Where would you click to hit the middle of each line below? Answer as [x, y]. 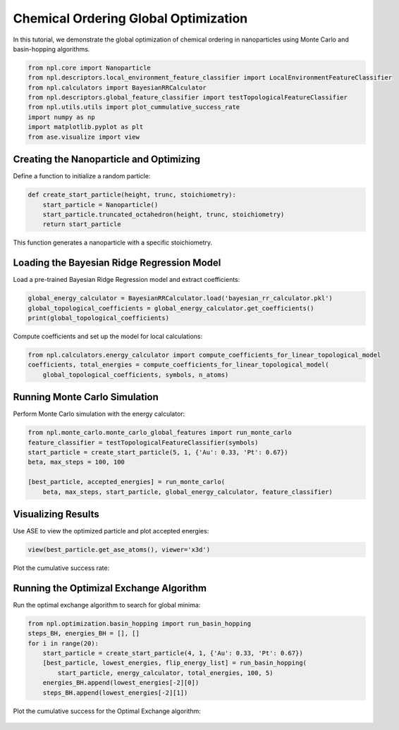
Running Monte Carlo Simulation [86, 397]
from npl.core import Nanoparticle [89, 68]
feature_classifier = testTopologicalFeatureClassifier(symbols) [143, 443]
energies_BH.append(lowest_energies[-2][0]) [121, 683]
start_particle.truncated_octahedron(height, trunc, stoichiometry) [164, 214]
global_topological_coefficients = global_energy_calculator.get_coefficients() [171, 308]
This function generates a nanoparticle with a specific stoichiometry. [113, 242]
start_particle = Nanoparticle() [100, 205]
